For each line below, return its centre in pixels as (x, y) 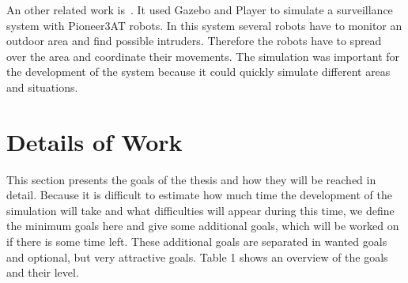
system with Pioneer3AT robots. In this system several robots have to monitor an (204, 25)
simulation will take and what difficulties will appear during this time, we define (200, 210)
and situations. (42, 87)
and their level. (43, 272)
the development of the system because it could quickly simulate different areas (198, 72)
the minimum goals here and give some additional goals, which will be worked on (203, 226)
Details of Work (94, 141)
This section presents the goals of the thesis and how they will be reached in (191, 179)
